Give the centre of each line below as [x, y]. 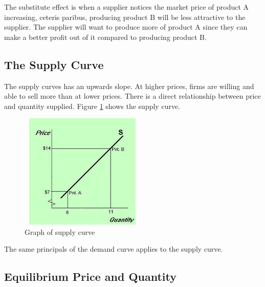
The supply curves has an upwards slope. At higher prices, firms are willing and [129, 86]
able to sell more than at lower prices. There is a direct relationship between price [132, 96]
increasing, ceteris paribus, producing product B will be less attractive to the [125, 17]
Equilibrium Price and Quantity [91, 277]
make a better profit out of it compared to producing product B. [105, 37]
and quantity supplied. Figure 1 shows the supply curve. [92, 106]
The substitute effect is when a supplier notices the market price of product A [127, 7]
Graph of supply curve [60, 231]
